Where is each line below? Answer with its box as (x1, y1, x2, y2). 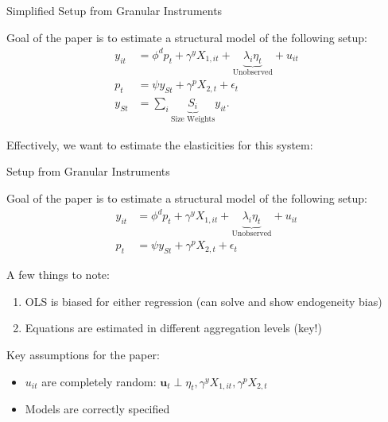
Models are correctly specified (25, 401, 170, 417)
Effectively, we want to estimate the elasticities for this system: (6, 136, 313, 153)
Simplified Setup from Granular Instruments (6, 2, 223, 18)
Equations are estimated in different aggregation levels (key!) (25, 319, 322, 336)
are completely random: (41, 373, 157, 389)
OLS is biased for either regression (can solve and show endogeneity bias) (25, 292, 382, 309)
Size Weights (170, 115, 215, 124)
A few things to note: (6, 266, 110, 283)
